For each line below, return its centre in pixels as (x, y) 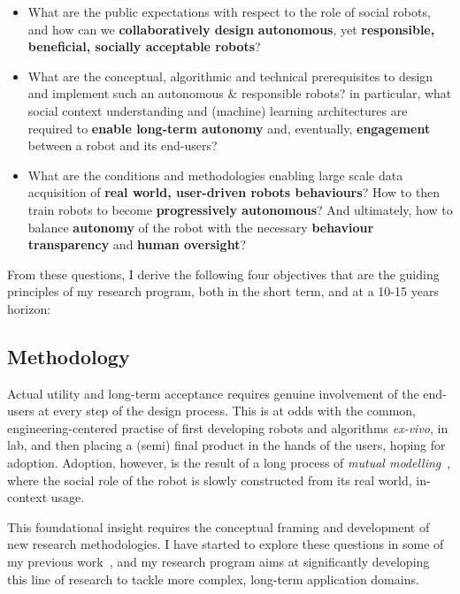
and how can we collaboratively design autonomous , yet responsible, (231, 29)
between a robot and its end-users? (123, 145)
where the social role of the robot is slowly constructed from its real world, (210, 480)
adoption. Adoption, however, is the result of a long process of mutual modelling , (229, 463)
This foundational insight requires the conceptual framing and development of (218, 526)
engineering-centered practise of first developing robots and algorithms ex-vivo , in (228, 427)
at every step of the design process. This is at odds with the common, (227, 411)
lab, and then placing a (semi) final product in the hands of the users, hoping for (226, 445)
